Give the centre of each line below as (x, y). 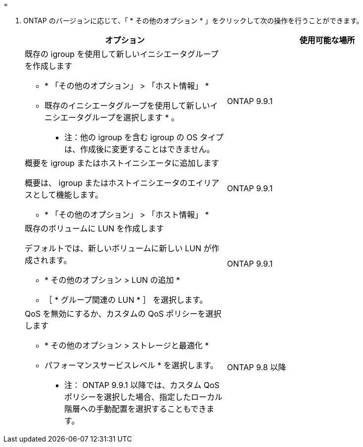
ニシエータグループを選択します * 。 (112, 117)
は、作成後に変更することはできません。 (139, 149)
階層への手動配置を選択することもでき (136, 409)
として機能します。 (68, 195)
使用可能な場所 (327, 40)
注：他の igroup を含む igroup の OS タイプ (144, 137)
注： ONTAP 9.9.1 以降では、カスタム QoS (142, 385)
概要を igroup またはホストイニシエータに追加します (122, 163)
